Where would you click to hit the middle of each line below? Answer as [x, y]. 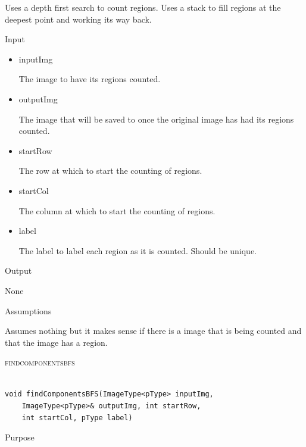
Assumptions [28, 310]
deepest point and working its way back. [78, 19]
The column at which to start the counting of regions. [117, 210]
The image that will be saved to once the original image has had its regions [156, 119]
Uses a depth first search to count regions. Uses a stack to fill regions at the [143, 7]
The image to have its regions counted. [90, 79]
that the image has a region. [56, 342]
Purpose [20, 437]
